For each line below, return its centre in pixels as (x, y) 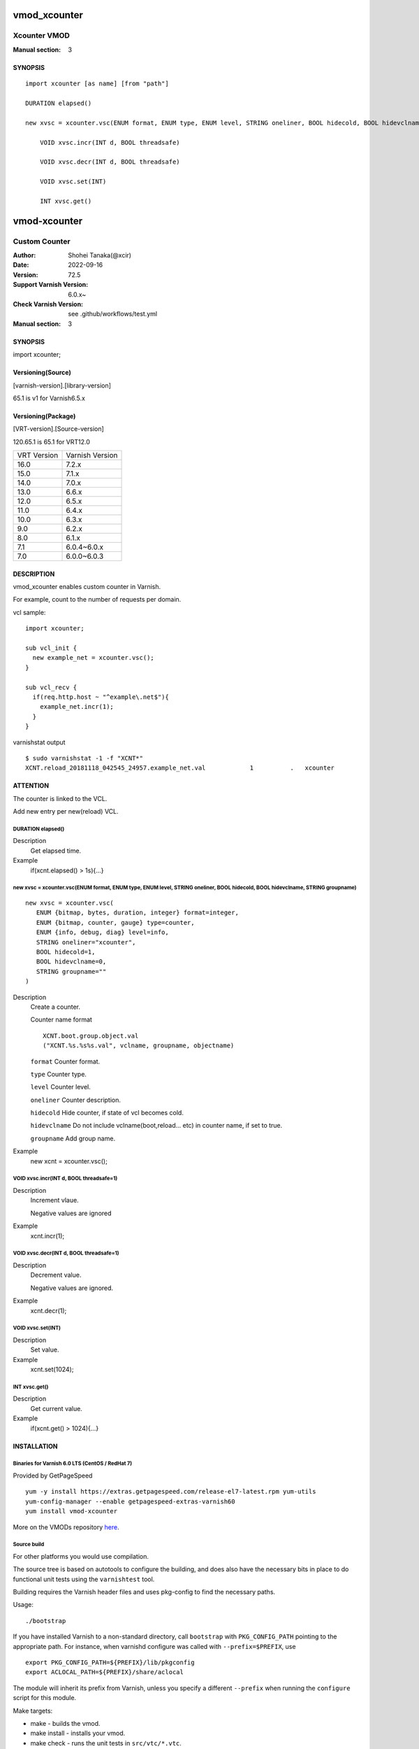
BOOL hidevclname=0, (71, 962)
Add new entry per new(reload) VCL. (66, 812)
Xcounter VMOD (41, 36)
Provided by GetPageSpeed (53, 1475)
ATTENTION (31, 786)
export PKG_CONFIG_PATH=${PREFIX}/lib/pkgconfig (110, 1663)
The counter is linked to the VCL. (60, 798)
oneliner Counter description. (76, 1100)
